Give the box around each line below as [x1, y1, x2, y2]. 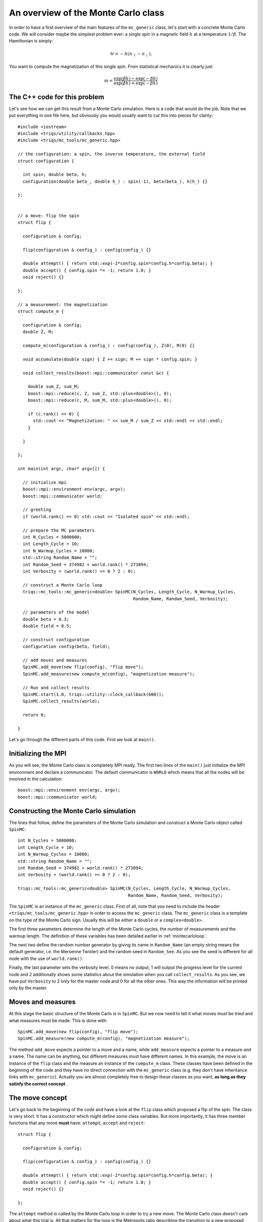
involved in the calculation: [9, 776, 63, 782]
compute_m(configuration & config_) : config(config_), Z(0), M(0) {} [22, 343, 195, 349]
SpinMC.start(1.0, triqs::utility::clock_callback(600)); [22, 692, 164, 697]
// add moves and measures [22, 657, 87, 663]
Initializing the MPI [9, 749, 67, 758]
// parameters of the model [22, 610, 90, 615]
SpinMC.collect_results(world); [22, 698, 100, 704]
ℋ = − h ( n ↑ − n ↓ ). [110, 51, 152, 58]
